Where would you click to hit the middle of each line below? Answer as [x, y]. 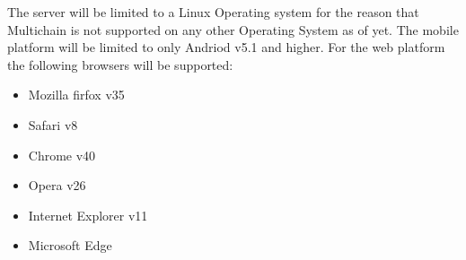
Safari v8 [53, 124]
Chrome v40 [62, 155]
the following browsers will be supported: [120, 64]
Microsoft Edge [70, 245]
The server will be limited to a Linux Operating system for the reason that [213, 12]
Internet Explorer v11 [88, 215]
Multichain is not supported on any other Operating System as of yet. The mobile [233, 29]
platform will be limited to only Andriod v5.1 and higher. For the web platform [226, 47]
